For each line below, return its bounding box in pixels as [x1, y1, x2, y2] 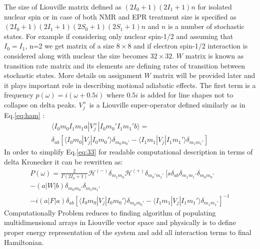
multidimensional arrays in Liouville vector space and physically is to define [4, 217, 236, 227]
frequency [4, 89, 33, 100]
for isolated [197, 1, 232, 11]
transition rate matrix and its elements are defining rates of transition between [4, 60, 245, 70]
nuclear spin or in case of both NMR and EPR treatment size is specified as [4, 11, 236, 21]
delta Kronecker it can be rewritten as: [4, 156, 123, 166]
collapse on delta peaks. [4, 99, 76, 109]
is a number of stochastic [168, 21, 244, 31]
